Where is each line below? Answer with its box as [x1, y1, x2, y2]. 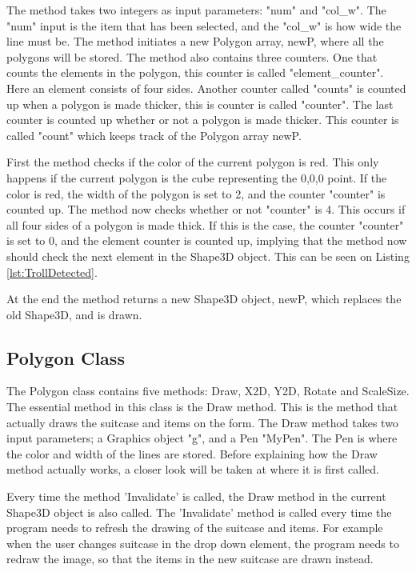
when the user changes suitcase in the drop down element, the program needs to [6, 534, 399, 551]
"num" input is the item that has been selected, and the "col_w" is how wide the [6, 17, 402, 34]
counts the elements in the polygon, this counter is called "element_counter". [6, 64, 384, 81]
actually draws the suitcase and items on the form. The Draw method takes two [6, 414, 398, 430]
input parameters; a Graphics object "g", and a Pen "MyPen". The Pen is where [6, 430, 398, 446]
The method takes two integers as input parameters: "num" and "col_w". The [6, 2, 386, 18]
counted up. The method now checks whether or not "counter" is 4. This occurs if [6, 201, 406, 218]
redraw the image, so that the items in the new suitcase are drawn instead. [6, 550, 374, 567]
